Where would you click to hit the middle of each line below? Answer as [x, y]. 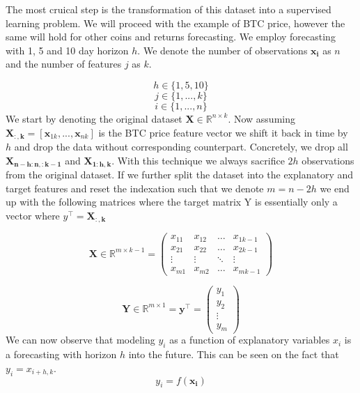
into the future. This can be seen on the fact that [234, 354]
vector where [33, 215]
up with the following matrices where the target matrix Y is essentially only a [172, 202]
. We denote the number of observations [222, 50]
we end [335, 188]
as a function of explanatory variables [250, 340]
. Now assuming [261, 118]
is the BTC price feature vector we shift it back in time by [223, 132]
